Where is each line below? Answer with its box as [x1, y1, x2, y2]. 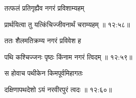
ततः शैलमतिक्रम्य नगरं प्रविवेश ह [4, 35, 81, 46]
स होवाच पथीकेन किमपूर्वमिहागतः [4, 68, 83, 78]
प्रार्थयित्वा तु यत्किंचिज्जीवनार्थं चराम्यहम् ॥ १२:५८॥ [4, 19, 130, 29]
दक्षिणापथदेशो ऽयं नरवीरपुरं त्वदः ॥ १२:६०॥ [4, 84, 112, 94]
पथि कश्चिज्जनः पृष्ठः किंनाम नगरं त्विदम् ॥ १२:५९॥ [4, 51, 133, 62]
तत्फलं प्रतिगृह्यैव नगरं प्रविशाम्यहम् [4, 3, 85, 13]
